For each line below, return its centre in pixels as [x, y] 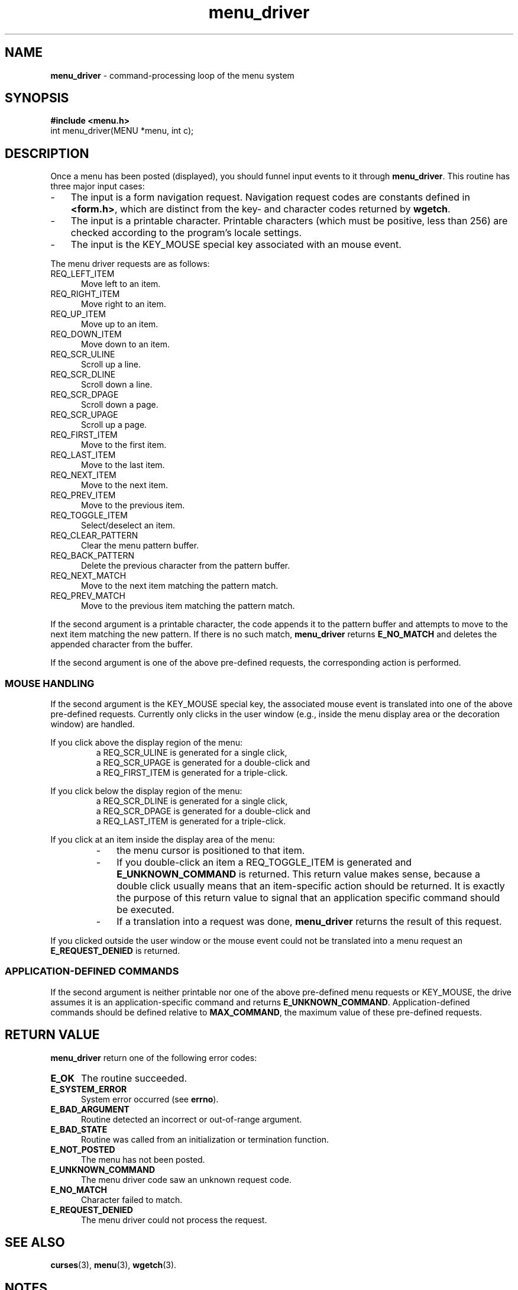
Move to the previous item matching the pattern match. [188, 606]
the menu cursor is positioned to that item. [211, 851]
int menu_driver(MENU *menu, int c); [122, 131]
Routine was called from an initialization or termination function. [205, 1139]
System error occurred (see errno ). [150, 1099]
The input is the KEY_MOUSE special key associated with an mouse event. [236, 245]
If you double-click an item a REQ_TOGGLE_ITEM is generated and [264, 862]
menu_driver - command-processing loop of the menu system [172, 75]
